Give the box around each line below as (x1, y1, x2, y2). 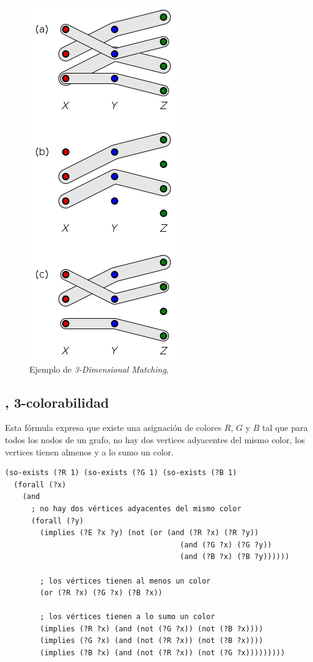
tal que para (262, 421, 308, 434)
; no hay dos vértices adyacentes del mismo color (31, 504, 241, 513)
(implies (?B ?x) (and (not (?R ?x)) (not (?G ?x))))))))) (40, 649, 285, 658)
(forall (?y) (31, 516, 84, 525)
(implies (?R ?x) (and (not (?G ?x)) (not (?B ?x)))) (40, 624, 263, 633)
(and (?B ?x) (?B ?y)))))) (180, 552, 290, 561)
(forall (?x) (13, 480, 67, 489)
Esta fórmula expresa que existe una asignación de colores (5, 421, 222, 434)
